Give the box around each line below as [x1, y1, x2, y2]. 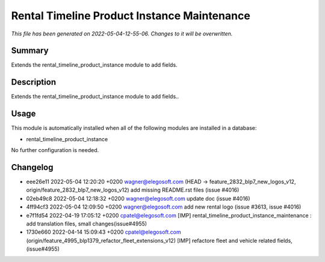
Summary [11, 46, 49, 56]
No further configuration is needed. [11, 147, 99, 154]
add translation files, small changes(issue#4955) [26, 220, 147, 227]
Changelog [11, 162, 54, 172]
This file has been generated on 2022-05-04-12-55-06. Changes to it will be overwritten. [11, 30, 233, 37]
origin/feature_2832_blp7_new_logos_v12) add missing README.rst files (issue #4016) [26, 186, 240, 193]
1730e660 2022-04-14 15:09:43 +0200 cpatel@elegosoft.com [26, 228, 182, 236]
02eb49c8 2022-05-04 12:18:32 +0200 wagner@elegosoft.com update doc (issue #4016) [26, 195, 250, 202]
